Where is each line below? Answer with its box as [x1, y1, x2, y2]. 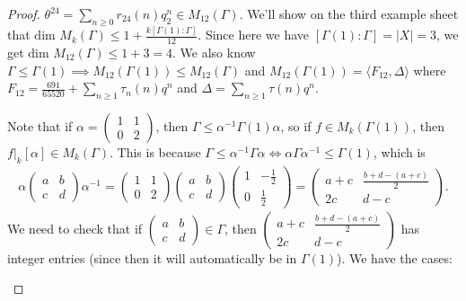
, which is [373, 142, 426, 161]
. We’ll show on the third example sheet [239, 4, 459, 22]
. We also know [172, 42, 256, 61]
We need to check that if [7, 218, 143, 237]
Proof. [7, 4, 40, 22]
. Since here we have [198, 25, 310, 44]
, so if [280, 116, 312, 135]
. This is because [109, 142, 201, 161]
